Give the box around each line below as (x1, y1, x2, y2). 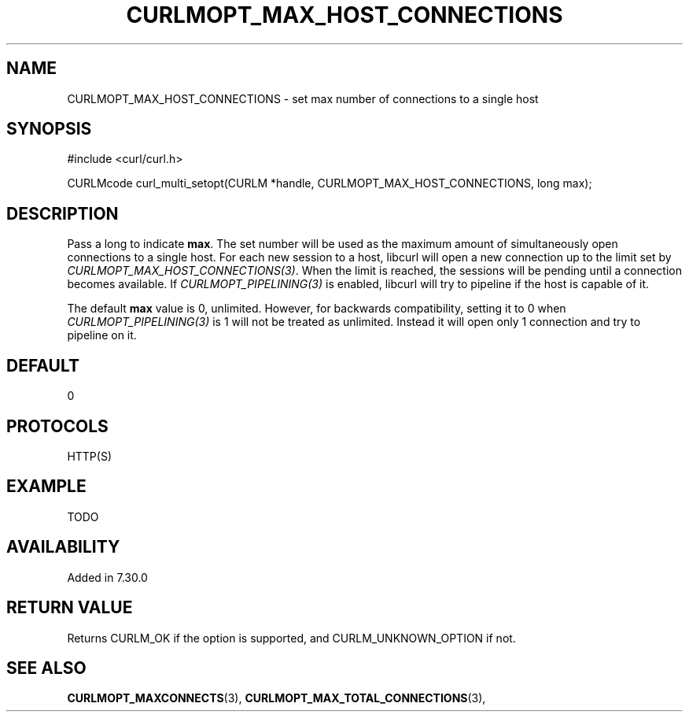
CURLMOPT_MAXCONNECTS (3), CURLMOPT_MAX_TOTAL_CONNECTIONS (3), (67, 691, 486, 705)
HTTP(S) (67, 449, 112, 463)
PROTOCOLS (6, 416, 109, 436)
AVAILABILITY (6, 537, 120, 557)
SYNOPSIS (6, 119, 92, 139)
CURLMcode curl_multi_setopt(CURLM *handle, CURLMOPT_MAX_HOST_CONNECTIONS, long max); (67, 176, 592, 191)
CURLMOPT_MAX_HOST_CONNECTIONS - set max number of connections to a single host (67, 91, 539, 105)
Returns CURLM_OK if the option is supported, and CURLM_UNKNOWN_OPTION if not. (67, 631, 516, 645)
